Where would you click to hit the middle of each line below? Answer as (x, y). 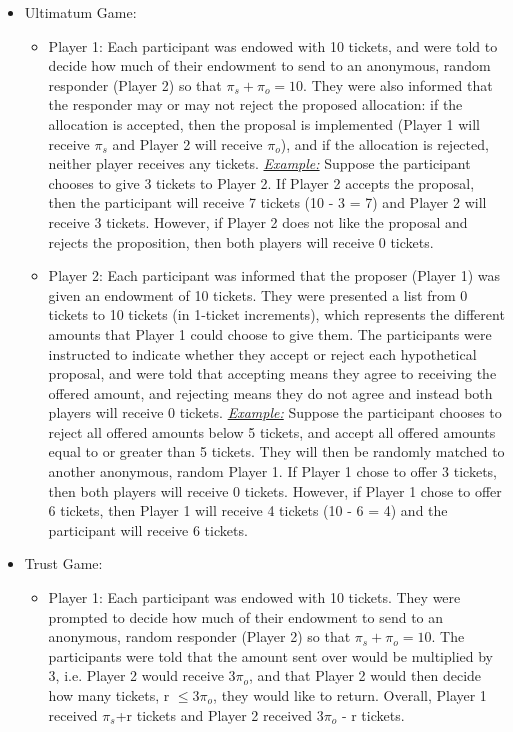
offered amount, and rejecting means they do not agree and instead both (270, 392)
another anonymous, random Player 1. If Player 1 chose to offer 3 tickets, (272, 471)
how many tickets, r (109, 695)
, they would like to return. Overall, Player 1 (350, 695)
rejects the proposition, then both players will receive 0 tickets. (241, 241)
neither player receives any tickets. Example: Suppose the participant (259, 163)
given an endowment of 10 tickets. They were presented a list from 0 (258, 294)
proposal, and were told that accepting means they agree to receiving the (272, 373)
